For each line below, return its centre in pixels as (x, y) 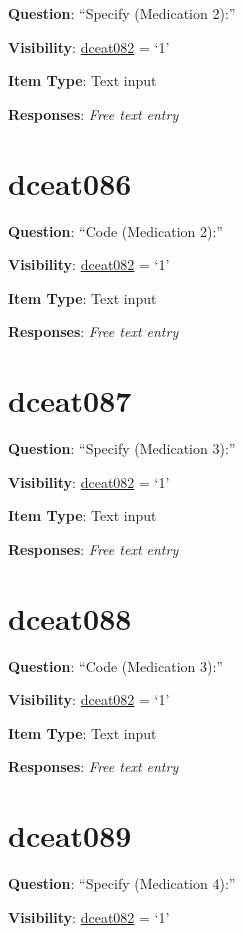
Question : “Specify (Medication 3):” (122, 448)
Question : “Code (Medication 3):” (115, 665)
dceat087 (70, 400)
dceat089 (70, 835)
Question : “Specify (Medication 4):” (122, 883)
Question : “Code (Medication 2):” (115, 230)
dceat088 (70, 617)
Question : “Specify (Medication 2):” (122, 13)
